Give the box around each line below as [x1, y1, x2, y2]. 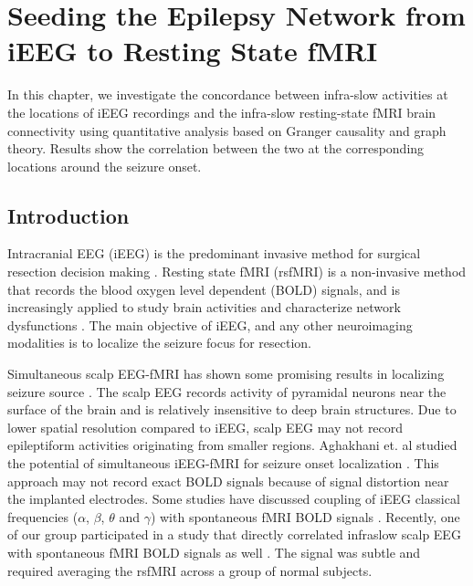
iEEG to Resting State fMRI [7, 32, 378, 69]
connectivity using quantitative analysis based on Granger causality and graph [7, 120, 447, 140]
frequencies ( [7, 507, 79, 526]
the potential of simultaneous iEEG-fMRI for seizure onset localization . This [7, 454, 439, 473]
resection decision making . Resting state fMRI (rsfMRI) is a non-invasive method [7, 262, 467, 281]
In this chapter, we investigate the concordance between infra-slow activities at [7, 85, 448, 104]
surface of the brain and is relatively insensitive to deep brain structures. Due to [7, 400, 457, 419]
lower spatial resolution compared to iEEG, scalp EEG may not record [7, 417, 404, 436]
